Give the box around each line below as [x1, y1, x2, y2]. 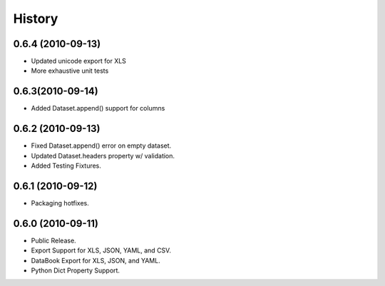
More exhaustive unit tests [31, 66, 109, 75]
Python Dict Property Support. [31, 266, 120, 275]
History [13, 11, 58, 26]
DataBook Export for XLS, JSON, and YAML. [31, 256, 160, 265]
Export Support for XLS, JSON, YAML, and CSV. [31, 246, 171, 255]
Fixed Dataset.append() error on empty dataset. [31, 141, 172, 150]
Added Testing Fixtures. [31, 161, 101, 170]
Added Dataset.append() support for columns [31, 104, 165, 113]
